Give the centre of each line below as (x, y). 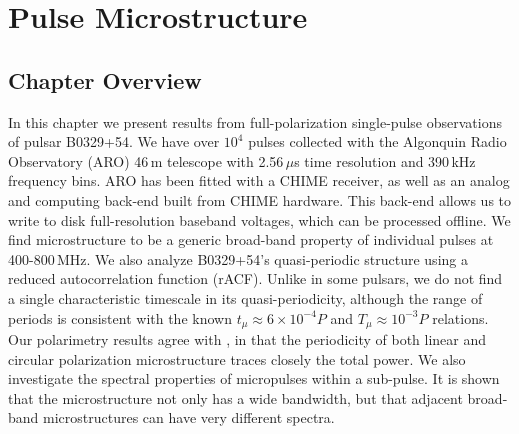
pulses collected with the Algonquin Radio (377, 141)
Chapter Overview (105, 79)
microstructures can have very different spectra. (189, 417)
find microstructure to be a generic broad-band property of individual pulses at (251, 239)
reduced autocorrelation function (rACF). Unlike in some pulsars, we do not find (255, 278)
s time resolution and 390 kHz (385, 160)
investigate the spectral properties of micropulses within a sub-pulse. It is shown (254, 378)
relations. (460, 317)
